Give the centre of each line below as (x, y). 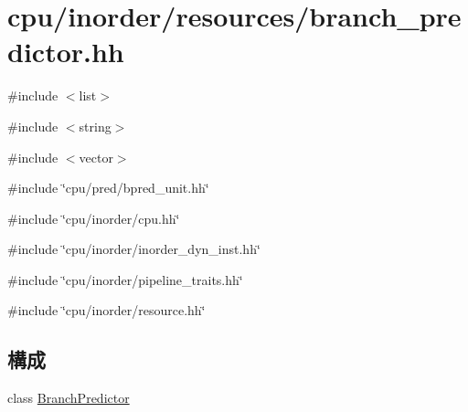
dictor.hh (66, 52)
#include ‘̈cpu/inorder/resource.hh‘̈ (106, 310)
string (95, 126)
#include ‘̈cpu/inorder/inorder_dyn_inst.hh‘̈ (134, 249)
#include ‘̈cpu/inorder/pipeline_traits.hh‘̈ (125, 279)
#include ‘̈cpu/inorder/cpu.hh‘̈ (94, 218)
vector (96, 157)
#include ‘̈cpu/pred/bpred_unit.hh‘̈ (108, 188)
